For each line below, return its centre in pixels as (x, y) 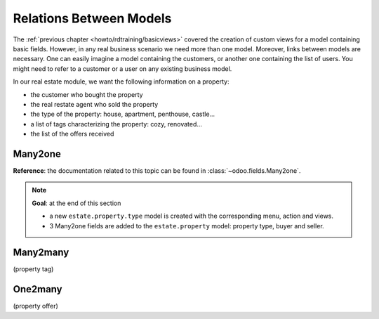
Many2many (41, 253)
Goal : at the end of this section (77, 203)
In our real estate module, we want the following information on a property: (121, 82)
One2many (38, 289)
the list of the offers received (72, 134)
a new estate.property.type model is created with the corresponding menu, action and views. (191, 216)
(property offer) (36, 306)
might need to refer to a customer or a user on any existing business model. (122, 69)
